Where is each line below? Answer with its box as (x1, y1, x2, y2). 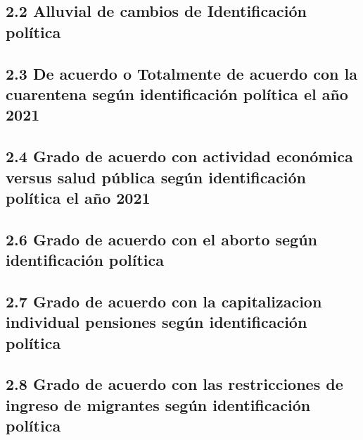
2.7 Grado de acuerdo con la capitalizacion (6, 290, 322, 312)
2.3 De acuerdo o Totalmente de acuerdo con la (6, 62, 357, 84)
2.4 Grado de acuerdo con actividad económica (6, 145, 353, 167)
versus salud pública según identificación (6, 166, 307, 188)
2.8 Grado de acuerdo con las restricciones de (6, 373, 343, 395)
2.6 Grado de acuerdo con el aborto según (6, 228, 318, 250)
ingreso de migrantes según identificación (6, 393, 311, 415)
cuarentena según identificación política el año (6, 82, 348, 104)
